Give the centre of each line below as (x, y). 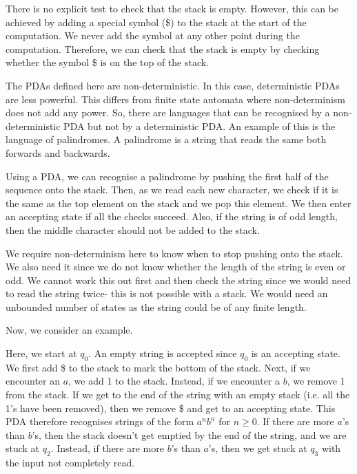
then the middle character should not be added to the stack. (133, 229)
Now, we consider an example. (69, 330)
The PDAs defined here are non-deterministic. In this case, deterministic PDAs (173, 85)
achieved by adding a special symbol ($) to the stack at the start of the (156, 22)
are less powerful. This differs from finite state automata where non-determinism (175, 99)
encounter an (33, 381)
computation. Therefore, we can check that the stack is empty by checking (163, 49)
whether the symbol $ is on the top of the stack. (108, 62)
